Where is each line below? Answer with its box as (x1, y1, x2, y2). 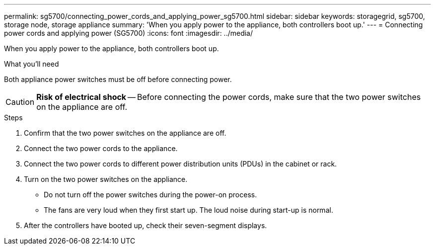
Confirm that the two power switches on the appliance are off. (24, 129, 226, 137)
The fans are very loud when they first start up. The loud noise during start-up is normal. (44, 206, 333, 214)
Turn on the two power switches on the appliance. (24, 175, 188, 183)
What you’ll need (4, 60, 59, 68)
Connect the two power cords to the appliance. (24, 144, 178, 153)
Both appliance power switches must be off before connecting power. (4, 75, 232, 83)
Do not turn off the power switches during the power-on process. (44, 190, 257, 199)
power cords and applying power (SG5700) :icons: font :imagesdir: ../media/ (4, 29, 253, 37)
